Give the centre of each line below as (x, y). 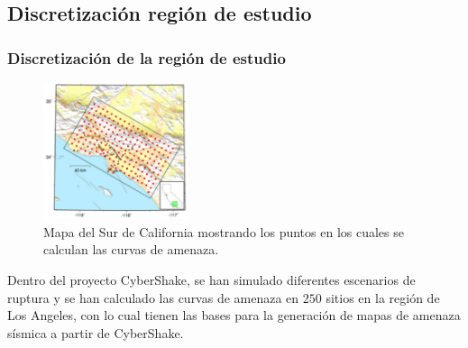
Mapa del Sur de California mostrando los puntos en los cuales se (224, 231)
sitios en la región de (383, 297)
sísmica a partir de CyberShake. (96, 332)
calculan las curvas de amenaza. (131, 249)
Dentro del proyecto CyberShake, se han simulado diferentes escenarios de (211, 279)
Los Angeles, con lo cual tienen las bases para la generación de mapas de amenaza (234, 315)
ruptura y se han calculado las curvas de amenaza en (153, 297)
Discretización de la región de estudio (147, 57)
